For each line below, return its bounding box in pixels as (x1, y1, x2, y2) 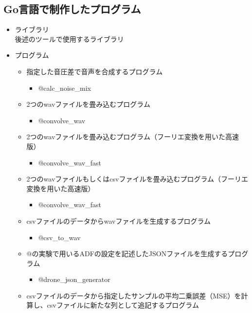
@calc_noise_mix (38, 82, 91, 93)
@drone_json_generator (38, 274, 110, 284)
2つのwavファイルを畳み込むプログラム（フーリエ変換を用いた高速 (26, 132, 239, 142)
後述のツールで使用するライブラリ (15, 33, 124, 44)
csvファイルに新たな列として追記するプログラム (47, 300, 199, 310)
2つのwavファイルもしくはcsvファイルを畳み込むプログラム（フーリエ (26, 174, 249, 184)
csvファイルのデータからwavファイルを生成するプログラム (26, 215, 211, 226)
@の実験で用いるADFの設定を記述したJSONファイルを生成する (26, 248, 228, 259)
